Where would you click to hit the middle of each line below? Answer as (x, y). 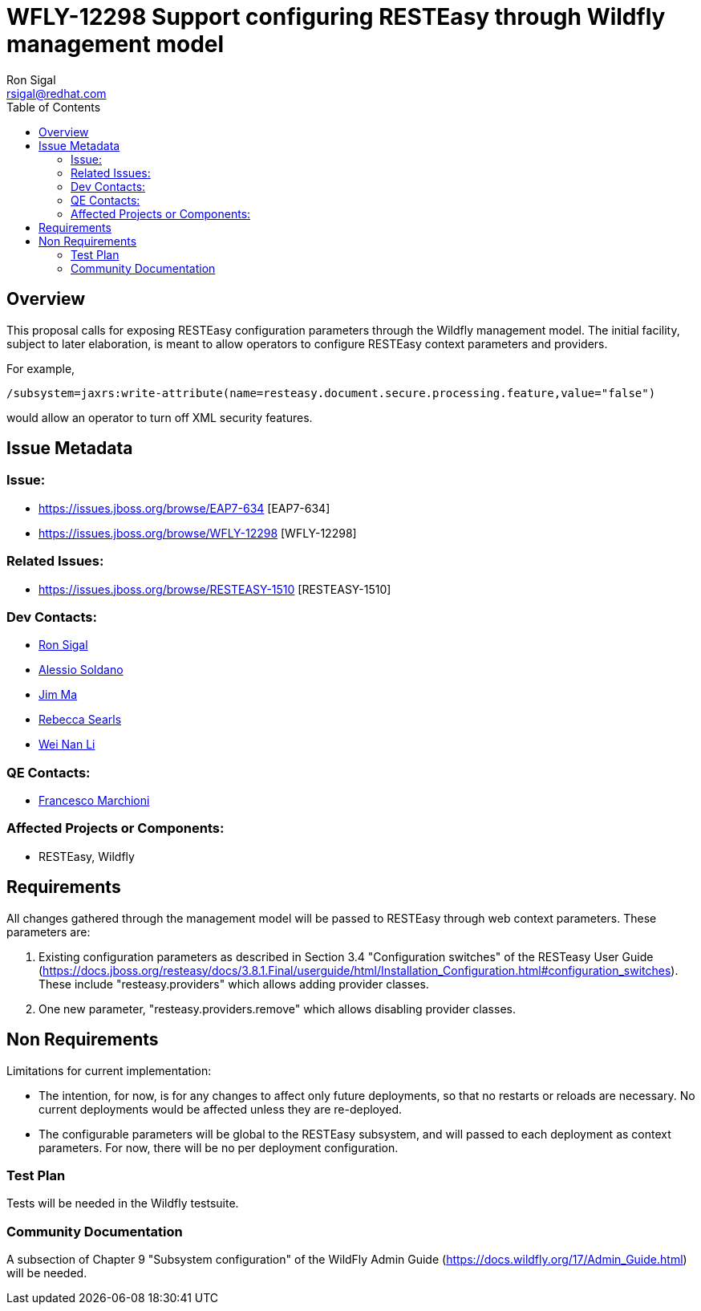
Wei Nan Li (67, 745)
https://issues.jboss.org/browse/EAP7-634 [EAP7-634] (184, 508)
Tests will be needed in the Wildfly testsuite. (123, 1203)
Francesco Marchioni (94, 801)
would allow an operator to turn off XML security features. (160, 417)
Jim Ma (58, 695)
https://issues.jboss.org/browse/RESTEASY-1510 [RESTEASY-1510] (215, 589)
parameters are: (49, 931)
